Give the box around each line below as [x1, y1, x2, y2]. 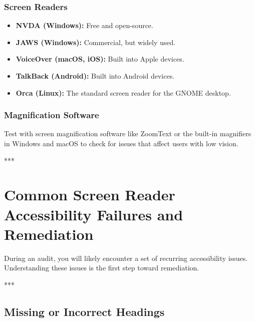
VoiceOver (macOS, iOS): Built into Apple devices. [16, 54, 184, 64]
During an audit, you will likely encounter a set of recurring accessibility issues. [4, 252, 248, 263]
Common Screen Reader [4, 184, 175, 205]
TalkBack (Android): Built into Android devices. [16, 71, 175, 81]
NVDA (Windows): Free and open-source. [16, 20, 153, 31]
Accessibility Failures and [4, 204, 183, 224]
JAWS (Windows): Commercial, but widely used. [16, 37, 176, 47]
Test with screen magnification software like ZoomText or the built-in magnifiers [4, 128, 251, 139]
